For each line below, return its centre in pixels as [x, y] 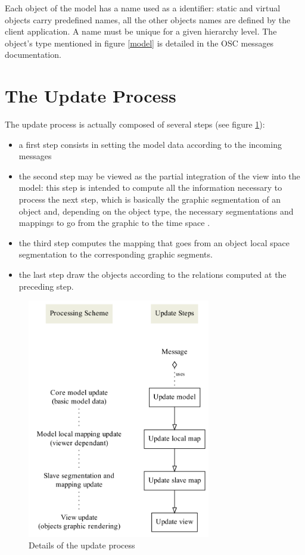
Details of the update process [82, 545]
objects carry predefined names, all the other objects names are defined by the [148, 19]
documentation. [33, 55]
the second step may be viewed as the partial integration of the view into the [159, 176]
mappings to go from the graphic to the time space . [114, 223]
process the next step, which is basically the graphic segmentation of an [150, 199]
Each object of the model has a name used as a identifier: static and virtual [143, 8]
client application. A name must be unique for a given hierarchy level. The [141, 31]
